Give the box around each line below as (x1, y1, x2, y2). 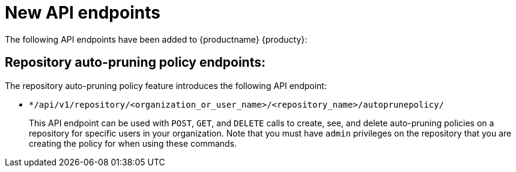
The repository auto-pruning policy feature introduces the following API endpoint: (5, 80, 327, 91)
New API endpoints (5, 2, 160, 23)
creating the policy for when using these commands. (29, 138, 237, 149)
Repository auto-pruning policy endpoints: (5, 55, 266, 70)
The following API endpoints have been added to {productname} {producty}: (5, 34, 308, 45)
